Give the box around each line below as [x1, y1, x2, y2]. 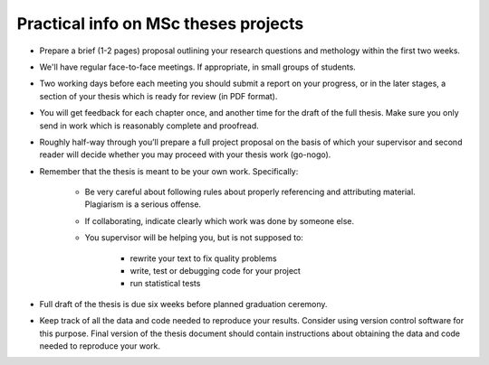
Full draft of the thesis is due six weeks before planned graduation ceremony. [39, 298, 328, 309]
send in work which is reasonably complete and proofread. [39, 120, 260, 131]
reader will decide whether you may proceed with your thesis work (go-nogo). [39, 149, 331, 160]
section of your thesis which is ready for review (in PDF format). [39, 90, 278, 101]
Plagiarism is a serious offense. [84, 199, 202, 210]
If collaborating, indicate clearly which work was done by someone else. [84, 215, 355, 226]
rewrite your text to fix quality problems [129, 253, 277, 264]
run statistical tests [129, 278, 201, 289]
